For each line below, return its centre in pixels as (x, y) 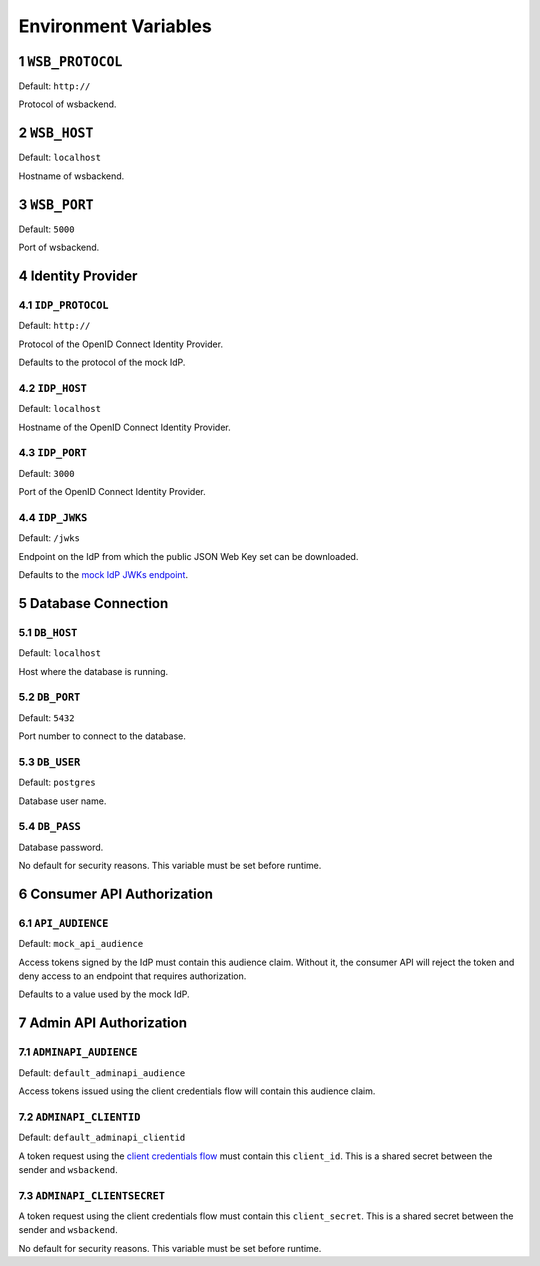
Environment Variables (115, 26)
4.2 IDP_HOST (52, 388)
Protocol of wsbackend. (67, 104)
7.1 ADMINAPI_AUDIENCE (78, 1052)
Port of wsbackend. (59, 247)
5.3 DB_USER (49, 762)
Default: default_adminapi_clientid (102, 1137)
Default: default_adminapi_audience (102, 1072)
